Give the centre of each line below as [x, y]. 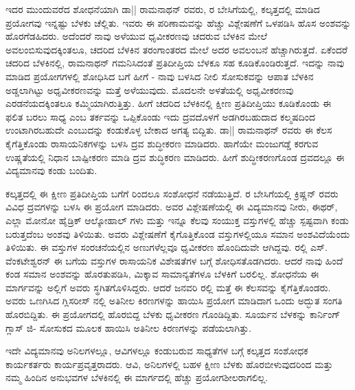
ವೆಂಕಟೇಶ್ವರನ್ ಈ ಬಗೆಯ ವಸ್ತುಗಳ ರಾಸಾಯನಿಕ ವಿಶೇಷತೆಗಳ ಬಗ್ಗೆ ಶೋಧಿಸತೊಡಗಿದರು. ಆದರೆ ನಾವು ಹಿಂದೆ [174, 260]
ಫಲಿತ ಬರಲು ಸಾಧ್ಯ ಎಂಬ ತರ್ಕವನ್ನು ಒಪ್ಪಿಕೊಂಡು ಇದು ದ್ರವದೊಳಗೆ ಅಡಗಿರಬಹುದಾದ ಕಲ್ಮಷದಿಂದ [161, 116]
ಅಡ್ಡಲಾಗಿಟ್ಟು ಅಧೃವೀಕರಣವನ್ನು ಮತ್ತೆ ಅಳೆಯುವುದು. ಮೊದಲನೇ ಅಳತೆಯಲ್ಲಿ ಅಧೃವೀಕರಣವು [150, 89]
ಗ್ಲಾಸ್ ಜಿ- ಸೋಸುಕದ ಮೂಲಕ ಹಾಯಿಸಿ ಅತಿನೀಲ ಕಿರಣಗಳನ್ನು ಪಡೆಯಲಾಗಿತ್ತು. [129, 327]
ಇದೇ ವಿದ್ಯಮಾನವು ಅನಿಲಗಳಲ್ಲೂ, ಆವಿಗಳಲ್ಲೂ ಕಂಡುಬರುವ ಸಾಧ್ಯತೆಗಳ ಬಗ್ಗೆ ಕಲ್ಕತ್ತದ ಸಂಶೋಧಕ [157, 351]
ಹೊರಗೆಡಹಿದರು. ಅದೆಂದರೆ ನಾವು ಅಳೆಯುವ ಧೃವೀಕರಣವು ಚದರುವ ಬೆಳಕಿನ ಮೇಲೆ [136, 36]
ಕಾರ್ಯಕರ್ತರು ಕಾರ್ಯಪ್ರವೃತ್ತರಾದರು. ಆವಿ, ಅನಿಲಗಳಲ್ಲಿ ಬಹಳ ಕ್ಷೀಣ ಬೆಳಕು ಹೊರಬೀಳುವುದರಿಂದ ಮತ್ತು [169, 364]
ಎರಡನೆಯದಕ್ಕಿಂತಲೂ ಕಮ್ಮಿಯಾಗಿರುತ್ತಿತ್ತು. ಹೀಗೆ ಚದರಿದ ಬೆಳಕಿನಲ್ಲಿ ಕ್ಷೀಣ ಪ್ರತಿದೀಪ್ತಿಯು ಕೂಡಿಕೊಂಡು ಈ [169, 103]
